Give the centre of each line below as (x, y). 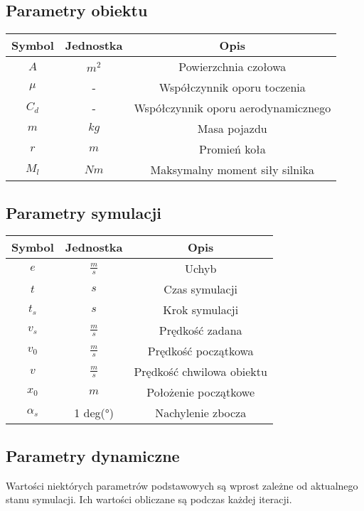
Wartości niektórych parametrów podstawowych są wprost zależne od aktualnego (182, 485)
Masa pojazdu (232, 129)
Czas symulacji (201, 289)
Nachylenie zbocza (201, 413)
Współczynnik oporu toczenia (232, 87)
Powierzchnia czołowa (232, 67)
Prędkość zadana (200, 330)
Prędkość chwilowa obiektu (200, 372)
